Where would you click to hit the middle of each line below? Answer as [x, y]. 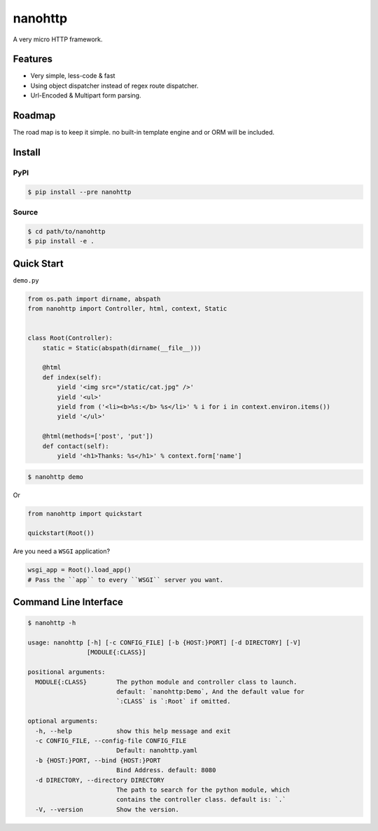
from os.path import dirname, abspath [94, 299]
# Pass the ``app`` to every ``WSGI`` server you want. [126, 580]
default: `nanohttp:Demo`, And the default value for [210, 691]
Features [33, 59]
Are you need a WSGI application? [62, 551]
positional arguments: [66, 672]
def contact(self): [76, 446]
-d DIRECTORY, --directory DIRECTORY [100, 780]
